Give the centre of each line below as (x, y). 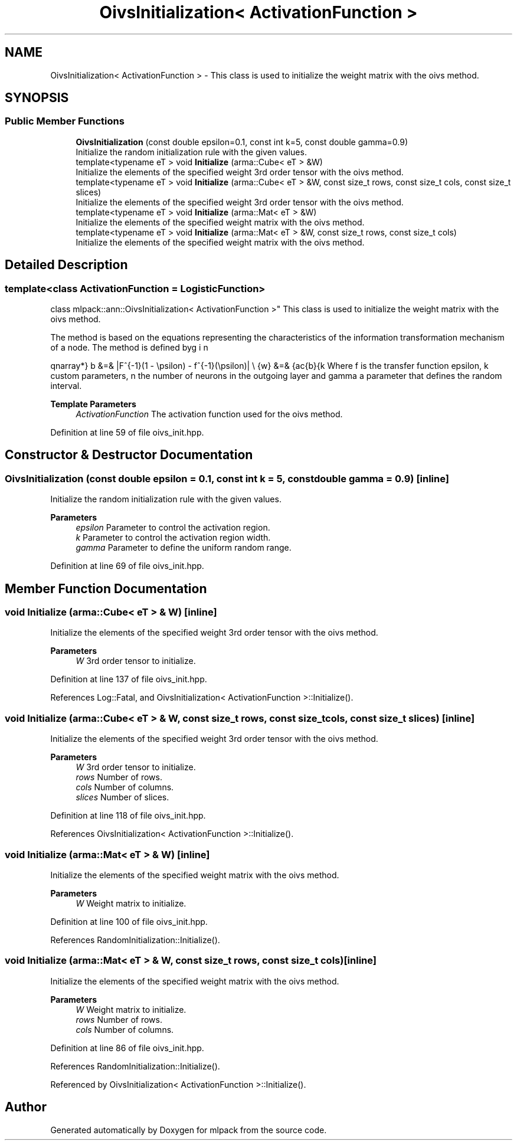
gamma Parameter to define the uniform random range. (184, 548)
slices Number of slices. (122, 797)
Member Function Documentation (106, 588)
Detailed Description (66, 265)
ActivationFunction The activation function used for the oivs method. (209, 414)
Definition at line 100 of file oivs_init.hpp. (129, 921)
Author (26, 1107)
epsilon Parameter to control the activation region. (173, 528)
